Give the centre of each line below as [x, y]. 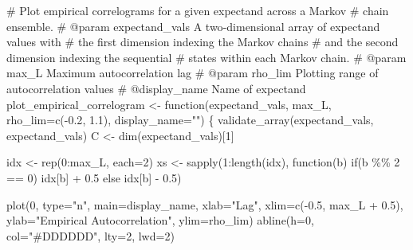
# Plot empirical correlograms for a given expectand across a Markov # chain [198, 10]
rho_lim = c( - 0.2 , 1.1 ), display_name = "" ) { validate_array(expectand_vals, [190, 120]
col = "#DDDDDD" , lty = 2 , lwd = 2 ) [90, 235]
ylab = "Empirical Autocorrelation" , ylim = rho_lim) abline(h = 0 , [160, 220]
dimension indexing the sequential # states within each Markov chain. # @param [206, 57]
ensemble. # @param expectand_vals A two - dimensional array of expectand [193, 26]
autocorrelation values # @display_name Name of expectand [156, 88]
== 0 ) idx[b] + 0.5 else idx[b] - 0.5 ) [94, 177]
